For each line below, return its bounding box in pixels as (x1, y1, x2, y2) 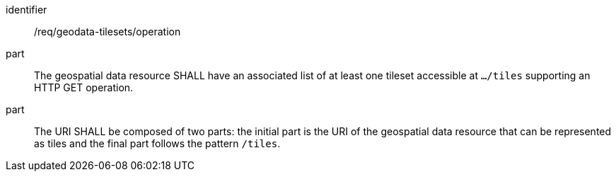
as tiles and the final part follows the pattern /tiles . (34, 137, 281, 149)
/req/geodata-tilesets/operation (34, 25, 181, 38)
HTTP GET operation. (34, 81, 134, 93)
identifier (6, 4, 47, 16)
